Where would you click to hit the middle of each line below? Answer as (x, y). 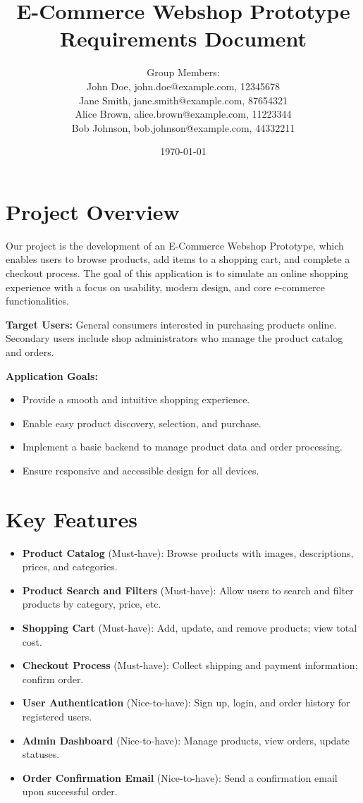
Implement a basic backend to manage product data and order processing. (183, 447)
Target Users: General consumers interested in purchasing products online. (171, 324)
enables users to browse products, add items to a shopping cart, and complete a (178, 259)
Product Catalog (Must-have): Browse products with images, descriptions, (188, 552)
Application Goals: (52, 375)
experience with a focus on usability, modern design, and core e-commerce (166, 287)
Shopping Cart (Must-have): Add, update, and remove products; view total (190, 628)
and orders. (30, 351)
